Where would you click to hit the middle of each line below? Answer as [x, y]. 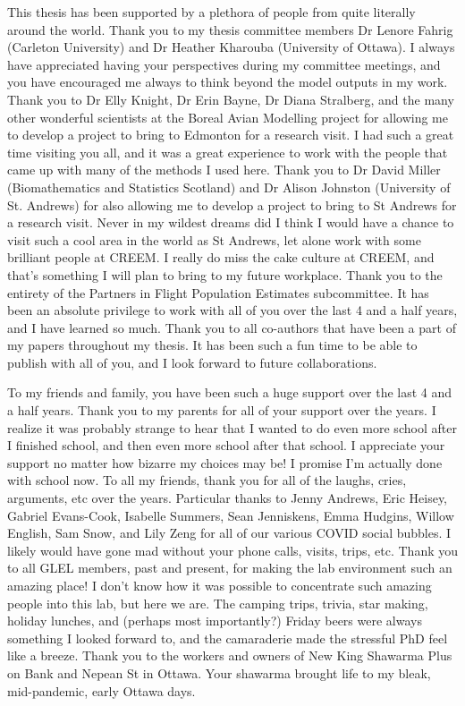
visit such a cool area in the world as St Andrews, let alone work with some [214, 239]
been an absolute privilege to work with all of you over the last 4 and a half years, [232, 310]
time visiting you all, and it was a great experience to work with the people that [228, 152]
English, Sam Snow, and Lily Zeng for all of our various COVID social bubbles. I [229, 533]
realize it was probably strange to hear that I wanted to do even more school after [232, 427]
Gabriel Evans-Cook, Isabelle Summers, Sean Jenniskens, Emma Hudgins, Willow [231, 515]
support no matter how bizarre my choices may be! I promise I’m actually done [225, 462]
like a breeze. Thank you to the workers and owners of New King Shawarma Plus [230, 655]
